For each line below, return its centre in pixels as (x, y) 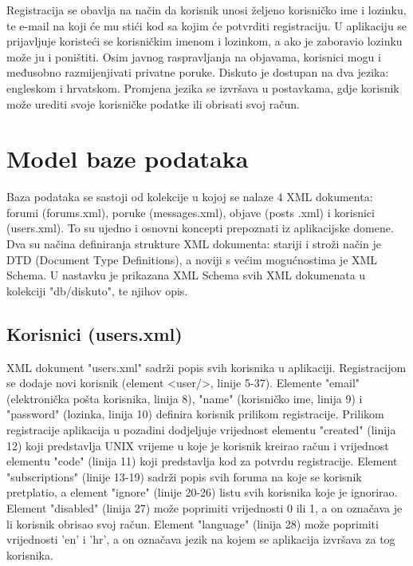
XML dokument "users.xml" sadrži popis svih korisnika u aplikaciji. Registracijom (206, 367)
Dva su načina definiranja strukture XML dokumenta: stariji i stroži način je (194, 244)
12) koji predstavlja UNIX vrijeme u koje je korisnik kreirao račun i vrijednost (198, 445)
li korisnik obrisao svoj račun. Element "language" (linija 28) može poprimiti (193, 523)
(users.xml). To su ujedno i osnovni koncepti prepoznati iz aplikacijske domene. (200, 228)
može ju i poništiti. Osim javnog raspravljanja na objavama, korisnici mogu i (194, 56)
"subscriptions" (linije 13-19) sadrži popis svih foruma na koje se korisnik (184, 476)
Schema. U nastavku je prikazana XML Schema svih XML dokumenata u (186, 275)
